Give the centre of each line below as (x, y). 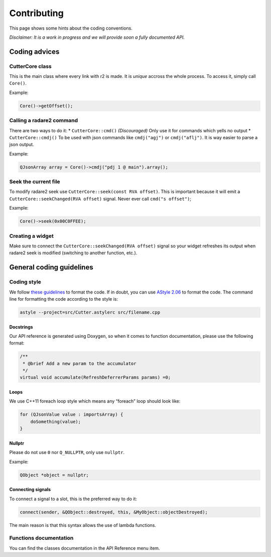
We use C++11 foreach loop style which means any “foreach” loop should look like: (95, 401)
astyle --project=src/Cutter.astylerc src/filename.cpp (90, 312)
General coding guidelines (51, 267)
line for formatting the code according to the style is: (63, 299)
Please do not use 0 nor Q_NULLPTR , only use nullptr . (67, 452)
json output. (22, 145)
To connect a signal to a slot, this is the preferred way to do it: (73, 499)
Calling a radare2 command (44, 121)
